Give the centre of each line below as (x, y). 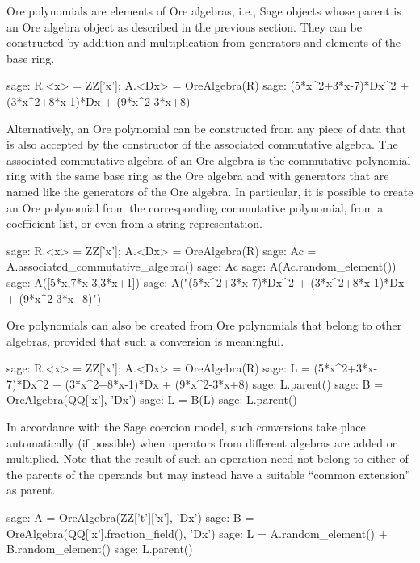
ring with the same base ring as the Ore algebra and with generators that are (198, 176)
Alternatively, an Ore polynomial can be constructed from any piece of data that (206, 128)
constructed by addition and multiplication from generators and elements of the (204, 42)
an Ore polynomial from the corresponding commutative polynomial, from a (195, 207)
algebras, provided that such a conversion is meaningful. (145, 340)
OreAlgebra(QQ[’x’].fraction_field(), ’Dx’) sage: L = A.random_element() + (197, 533)
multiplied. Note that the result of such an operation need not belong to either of (208, 458)
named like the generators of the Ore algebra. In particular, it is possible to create (210, 191)
